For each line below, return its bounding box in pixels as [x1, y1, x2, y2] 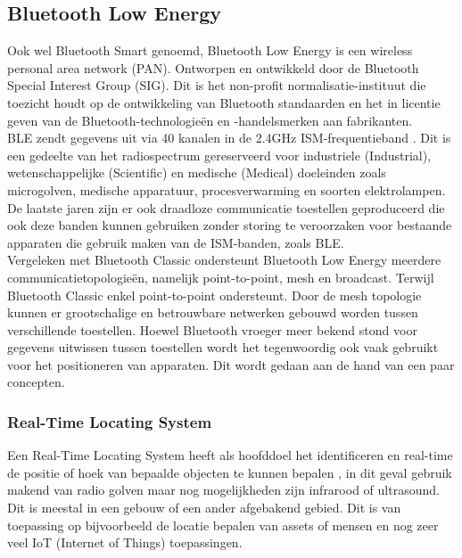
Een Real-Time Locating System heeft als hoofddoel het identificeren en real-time [7, 446, 453, 464]
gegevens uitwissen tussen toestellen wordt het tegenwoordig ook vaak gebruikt [7, 338, 439, 357]
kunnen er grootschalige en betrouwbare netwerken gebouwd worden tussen [7, 303, 418, 322]
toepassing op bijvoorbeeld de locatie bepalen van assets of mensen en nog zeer [7, 515, 439, 534]
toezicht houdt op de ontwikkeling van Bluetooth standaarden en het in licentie [7, 93, 441, 111]
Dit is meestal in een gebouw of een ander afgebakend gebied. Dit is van [7, 498, 401, 517]
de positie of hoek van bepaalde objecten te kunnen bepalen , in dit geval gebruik [7, 463, 452, 481]
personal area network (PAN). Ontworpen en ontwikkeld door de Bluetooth [7, 58, 419, 77]
